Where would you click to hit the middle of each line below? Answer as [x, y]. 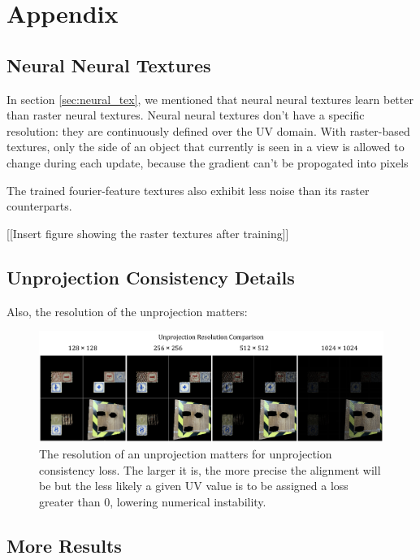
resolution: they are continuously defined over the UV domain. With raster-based [208, 130]
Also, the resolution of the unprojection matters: [127, 311]
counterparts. [39, 206]
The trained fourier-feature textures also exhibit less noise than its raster [188, 190]
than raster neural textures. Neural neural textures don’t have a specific [186, 115]
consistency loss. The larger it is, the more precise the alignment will [210, 469]
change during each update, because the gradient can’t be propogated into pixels [208, 162]
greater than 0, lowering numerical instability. [153, 501]
